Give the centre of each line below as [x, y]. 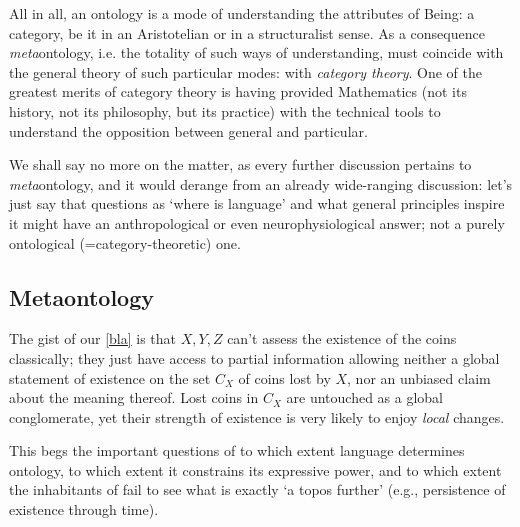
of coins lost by [284, 377]
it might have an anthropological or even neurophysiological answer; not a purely [257, 222]
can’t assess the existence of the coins [342, 338]
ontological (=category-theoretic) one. [125, 242]
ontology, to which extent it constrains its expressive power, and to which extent [255, 469]
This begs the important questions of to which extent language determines [237, 450]
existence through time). [84, 509]
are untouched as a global [364, 397]
